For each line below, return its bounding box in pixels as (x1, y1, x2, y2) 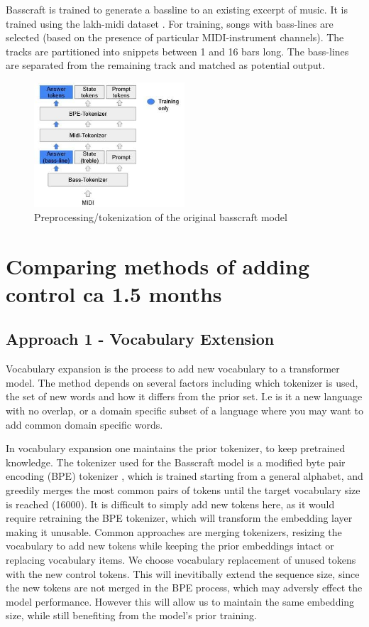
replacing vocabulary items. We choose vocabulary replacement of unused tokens (6, 552, 356, 567)
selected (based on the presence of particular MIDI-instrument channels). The (6, 30, 344, 45)
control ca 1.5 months (6, 279, 222, 308)
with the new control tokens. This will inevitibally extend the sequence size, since (6, 566, 360, 581)
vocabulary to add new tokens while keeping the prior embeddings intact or (6, 538, 334, 553)
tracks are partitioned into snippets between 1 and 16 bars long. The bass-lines (6, 43, 349, 58)
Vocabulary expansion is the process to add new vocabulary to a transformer (6, 361, 340, 376)
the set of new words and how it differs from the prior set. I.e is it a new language (6, 389, 363, 404)
